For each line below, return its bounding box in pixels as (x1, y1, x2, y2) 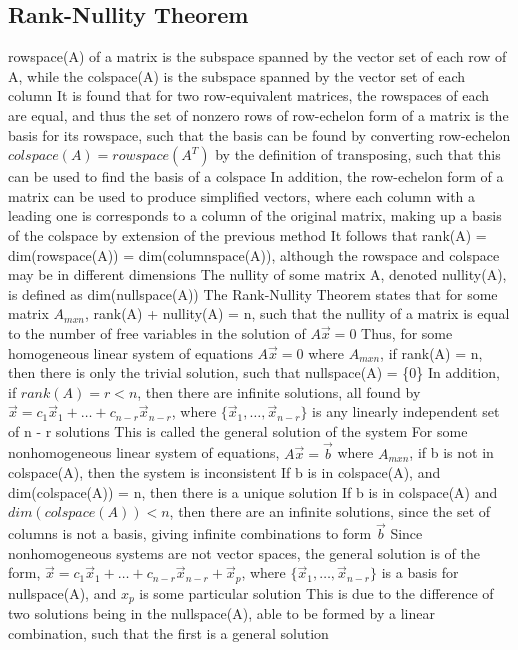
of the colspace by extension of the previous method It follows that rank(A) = (8, 224, 487, 245)
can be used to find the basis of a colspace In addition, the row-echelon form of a (8, 166, 504, 187)
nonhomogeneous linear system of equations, (8, 442, 280, 463)
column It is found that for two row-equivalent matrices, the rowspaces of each (8, 85, 490, 106)
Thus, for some (361, 322, 453, 343)
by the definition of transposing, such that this (215, 144, 501, 165)
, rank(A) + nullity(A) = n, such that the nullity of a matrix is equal (84, 303, 510, 324)
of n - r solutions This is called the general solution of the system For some (8, 420, 468, 441)
